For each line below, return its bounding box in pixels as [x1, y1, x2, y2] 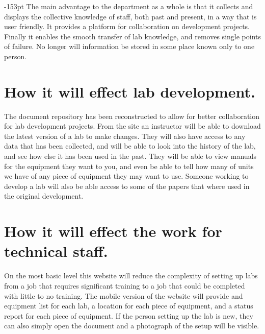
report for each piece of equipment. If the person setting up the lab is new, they [4, 310, 253, 321]
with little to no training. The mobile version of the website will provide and [4, 290, 243, 301]
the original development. [4, 190, 84, 201]
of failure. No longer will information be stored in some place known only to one [4, 41, 255, 52]
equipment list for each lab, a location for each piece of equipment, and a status [4, 300, 253, 311]
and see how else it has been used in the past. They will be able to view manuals [4, 151, 257, 161]
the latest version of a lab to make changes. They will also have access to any [4, 130, 246, 141]
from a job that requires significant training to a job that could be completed [4, 280, 245, 291]
